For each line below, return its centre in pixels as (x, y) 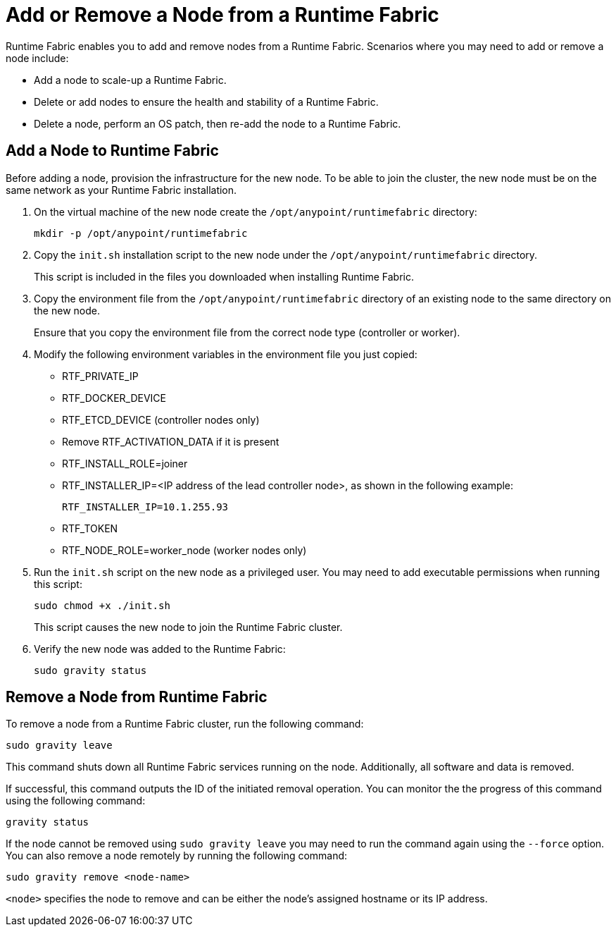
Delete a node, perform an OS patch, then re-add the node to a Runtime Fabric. (218, 123)
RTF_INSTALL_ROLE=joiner (125, 463)
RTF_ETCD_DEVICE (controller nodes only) (161, 419)
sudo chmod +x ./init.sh (102, 605)
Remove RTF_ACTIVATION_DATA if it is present (171, 441)
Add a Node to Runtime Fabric (112, 151)
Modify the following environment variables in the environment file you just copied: (226, 354)
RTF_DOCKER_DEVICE (114, 398)
